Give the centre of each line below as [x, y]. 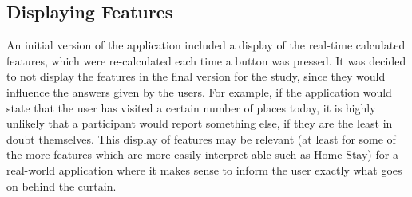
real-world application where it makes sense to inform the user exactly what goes [204, 169]
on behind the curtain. [61, 185]
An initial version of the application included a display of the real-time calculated [206, 45]
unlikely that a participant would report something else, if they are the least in [200, 123]
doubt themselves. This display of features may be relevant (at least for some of [201, 138]
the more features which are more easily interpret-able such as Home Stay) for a [202, 154]
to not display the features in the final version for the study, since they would [196, 76]
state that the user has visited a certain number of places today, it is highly [191, 107]
